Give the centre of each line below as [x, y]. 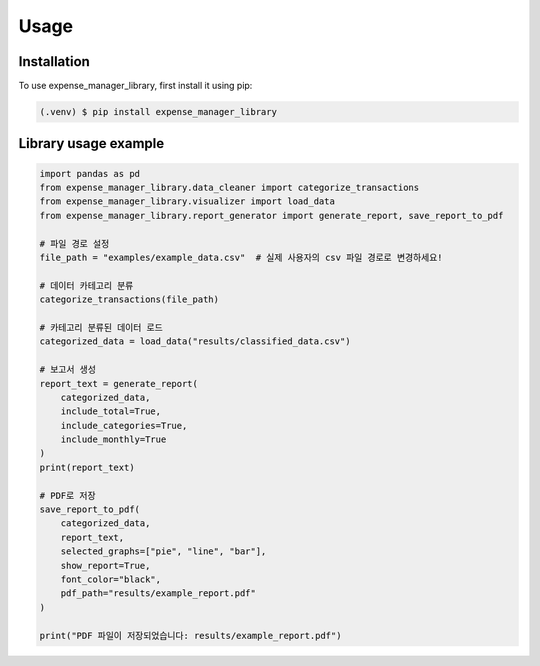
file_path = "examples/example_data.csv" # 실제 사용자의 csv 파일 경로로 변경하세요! [241, 257]
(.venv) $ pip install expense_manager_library [158, 112]
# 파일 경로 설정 [74, 243]
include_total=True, [111, 411]
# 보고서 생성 [68, 369]
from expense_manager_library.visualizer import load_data [187, 201]
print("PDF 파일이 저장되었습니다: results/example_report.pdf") [190, 635]
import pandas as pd [89, 173]
